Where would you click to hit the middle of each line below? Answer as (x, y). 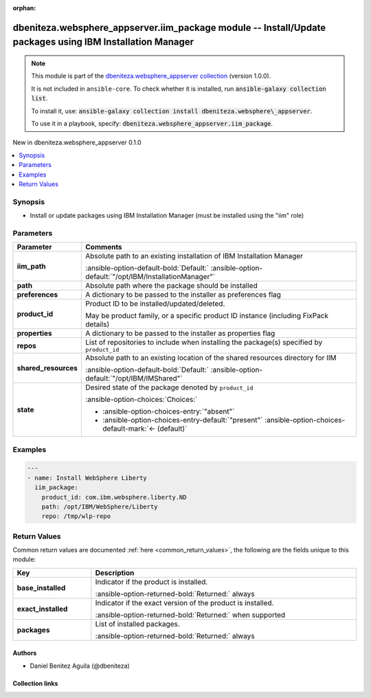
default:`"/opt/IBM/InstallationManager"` (150, 277)
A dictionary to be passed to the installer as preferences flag (183, 295)
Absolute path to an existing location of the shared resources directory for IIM (211, 358)
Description (115, 572)
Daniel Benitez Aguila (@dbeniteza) (80, 666)
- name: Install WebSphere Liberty (87, 478)
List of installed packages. (137, 624)
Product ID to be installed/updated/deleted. (155, 304)
